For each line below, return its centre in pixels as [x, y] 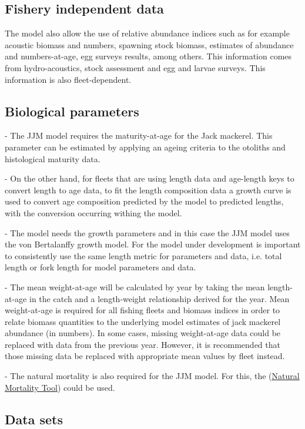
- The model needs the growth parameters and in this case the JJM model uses [147, 232]
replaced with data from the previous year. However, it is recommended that [143, 344]
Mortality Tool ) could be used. [60, 387]
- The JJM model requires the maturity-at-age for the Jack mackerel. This [139, 135]
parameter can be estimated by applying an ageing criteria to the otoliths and [145, 147]
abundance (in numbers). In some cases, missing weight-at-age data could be [143, 333]
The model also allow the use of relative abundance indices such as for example [147, 33]
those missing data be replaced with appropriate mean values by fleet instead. [145, 356]
